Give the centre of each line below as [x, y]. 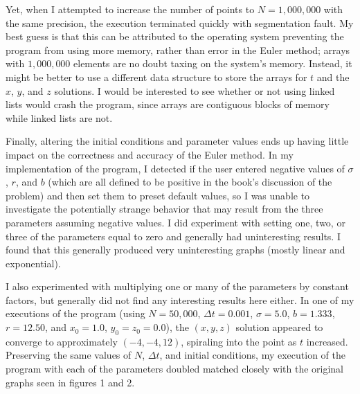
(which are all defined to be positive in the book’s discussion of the [190, 182]
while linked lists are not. [59, 117]
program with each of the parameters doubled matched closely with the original [175, 369]
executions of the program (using [75, 313]
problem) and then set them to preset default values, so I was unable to [158, 195]
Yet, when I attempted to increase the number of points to [130, 9]
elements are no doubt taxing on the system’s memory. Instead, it [213, 63]
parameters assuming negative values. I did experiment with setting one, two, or [175, 222]
